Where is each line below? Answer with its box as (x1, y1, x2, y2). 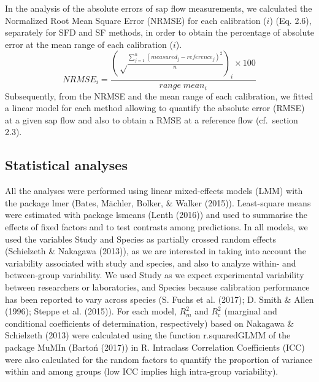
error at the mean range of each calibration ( (5, 37, 173, 50)
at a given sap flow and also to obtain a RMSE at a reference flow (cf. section (5, 113, 298, 126)
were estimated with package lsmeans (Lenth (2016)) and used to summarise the (5, 208, 307, 221)
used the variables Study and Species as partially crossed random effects (5, 232, 277, 245)
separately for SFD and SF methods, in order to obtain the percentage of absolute (5, 26, 314, 39)
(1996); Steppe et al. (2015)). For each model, (5, 305, 177, 318)
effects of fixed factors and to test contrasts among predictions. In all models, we (5, 220, 308, 233)
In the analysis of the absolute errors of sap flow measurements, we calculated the (5, 2, 312, 14)
